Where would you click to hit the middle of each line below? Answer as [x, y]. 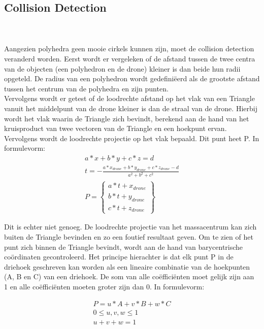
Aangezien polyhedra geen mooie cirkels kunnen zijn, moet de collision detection [129, 48]
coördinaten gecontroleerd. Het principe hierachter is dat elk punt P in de [119, 257]
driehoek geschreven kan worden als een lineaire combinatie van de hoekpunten [127, 266]
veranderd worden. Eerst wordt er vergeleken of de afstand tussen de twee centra [130, 58]
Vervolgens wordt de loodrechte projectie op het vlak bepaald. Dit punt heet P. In [132, 138]
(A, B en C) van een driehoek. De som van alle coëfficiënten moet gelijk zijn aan [129, 276]
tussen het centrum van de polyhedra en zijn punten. [86, 88]
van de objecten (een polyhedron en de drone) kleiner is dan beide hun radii [122, 68]
